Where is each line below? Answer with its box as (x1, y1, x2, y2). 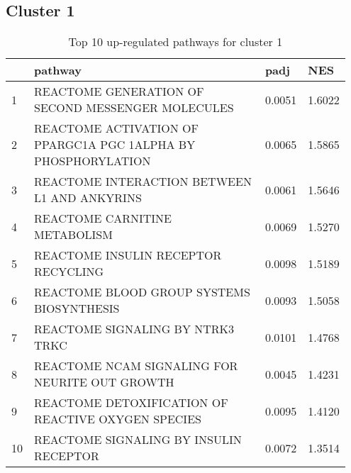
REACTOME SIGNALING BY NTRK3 (34, 321, 235, 338)
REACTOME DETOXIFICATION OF (34, 394, 228, 411)
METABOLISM (34, 226, 113, 243)
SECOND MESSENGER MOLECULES (34, 99, 234, 116)
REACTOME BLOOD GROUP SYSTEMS (34, 284, 250, 301)
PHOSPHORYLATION (34, 152, 151, 169)
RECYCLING (34, 263, 104, 280)
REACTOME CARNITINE (34, 210, 172, 227)
